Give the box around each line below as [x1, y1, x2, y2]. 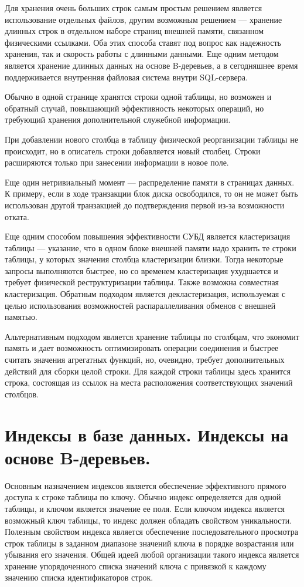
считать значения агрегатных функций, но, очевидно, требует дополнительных [5, 353, 285, 366]
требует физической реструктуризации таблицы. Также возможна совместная [5, 276, 279, 288]
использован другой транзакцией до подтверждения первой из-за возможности [5, 198, 285, 211]
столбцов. [5, 387, 39, 400]
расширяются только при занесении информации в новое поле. [5, 156, 229, 168]
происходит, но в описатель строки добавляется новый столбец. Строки [5, 144, 261, 157]
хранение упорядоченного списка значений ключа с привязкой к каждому [5, 559, 267, 572]
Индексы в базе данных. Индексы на [5, 422, 289, 446]
